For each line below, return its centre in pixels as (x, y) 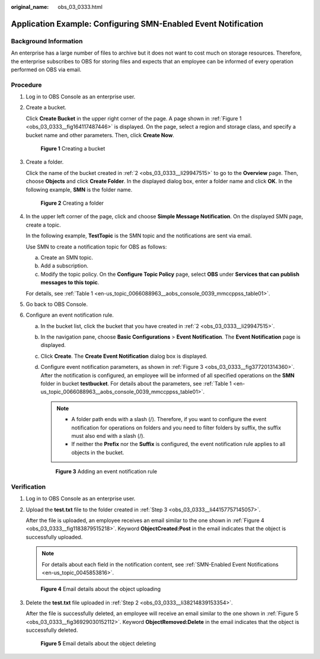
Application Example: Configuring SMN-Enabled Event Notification (137, 24)
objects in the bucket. (98, 452)
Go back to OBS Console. (57, 304)
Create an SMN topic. (67, 257)
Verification (28, 486)
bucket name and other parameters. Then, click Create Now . (100, 135)
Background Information (47, 41)
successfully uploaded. (54, 537)
